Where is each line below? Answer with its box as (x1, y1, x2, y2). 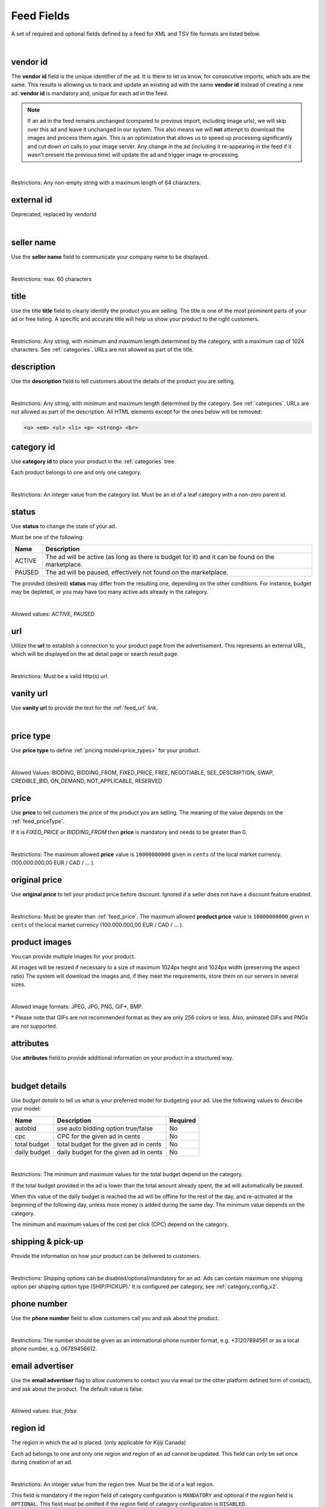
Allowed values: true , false (11, 1408, 77, 1415)
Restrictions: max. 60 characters (11, 275, 92, 283)
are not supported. (11, 1022, 58, 1030)
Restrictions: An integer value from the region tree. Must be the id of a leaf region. (11, 1480, 214, 1488)
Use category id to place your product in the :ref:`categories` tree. (11, 458, 176, 465)
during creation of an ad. (11, 1459, 73, 1466)
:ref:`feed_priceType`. (11, 817, 65, 825)
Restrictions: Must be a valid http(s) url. (11, 672, 109, 679)
